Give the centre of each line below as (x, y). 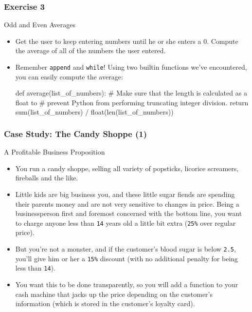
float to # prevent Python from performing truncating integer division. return (132, 102)
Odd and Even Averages (40, 25)
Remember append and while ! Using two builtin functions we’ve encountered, (131, 67)
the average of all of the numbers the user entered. (90, 50)
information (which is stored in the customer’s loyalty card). (105, 303)
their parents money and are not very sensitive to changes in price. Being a (127, 204)
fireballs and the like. (47, 178)
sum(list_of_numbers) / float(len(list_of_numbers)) (94, 112)
